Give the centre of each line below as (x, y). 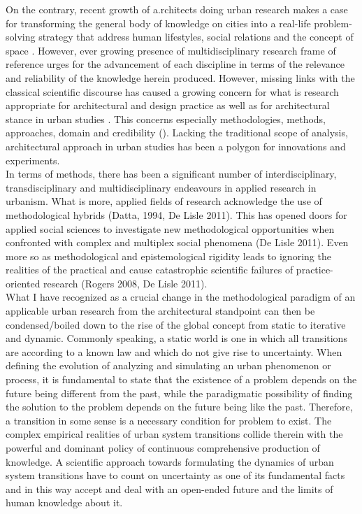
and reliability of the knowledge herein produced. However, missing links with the (180, 77)
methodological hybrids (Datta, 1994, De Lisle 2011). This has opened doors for (176, 214)
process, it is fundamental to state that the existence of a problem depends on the (181, 379)
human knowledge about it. (64, 502)
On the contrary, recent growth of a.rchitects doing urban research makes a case (177, 9)
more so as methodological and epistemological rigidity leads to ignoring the (168, 256)
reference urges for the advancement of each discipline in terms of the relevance (175, 64)
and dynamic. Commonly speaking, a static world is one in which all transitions (176, 338)
